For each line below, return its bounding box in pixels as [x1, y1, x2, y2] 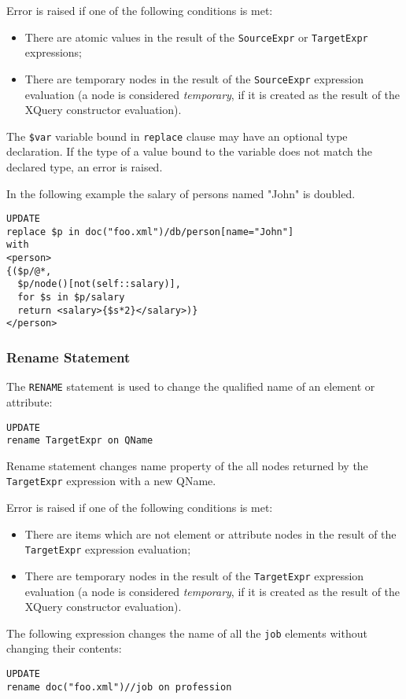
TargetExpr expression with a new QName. [6, 473, 216, 489]
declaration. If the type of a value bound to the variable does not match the [6, 143, 372, 160]
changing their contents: [6, 640, 122, 657]
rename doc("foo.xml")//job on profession [6, 681, 232, 693]
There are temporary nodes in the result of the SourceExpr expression [24, 70, 364, 86]
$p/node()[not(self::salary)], [17, 278, 181, 290]
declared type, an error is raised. [6, 158, 163, 175]
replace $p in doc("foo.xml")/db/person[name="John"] [6, 226, 294, 237]
